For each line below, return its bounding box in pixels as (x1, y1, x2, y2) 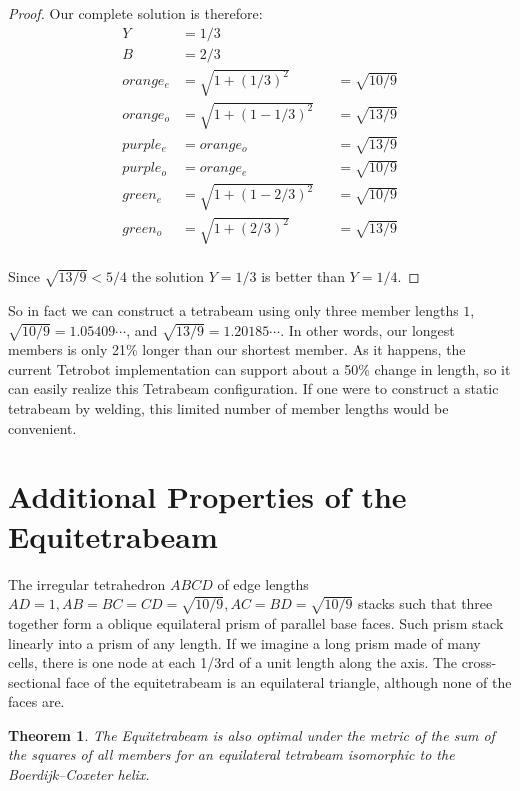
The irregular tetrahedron (8, 573, 166, 594)
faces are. (8, 691, 65, 712)
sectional (8, 671, 61, 692)
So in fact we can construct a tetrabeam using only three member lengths (8, 299, 459, 320)
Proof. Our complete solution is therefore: (8, 3, 263, 23)
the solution (131, 266, 205, 287)
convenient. (8, 417, 77, 438)
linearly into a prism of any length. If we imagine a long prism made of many (8, 632, 481, 653)
